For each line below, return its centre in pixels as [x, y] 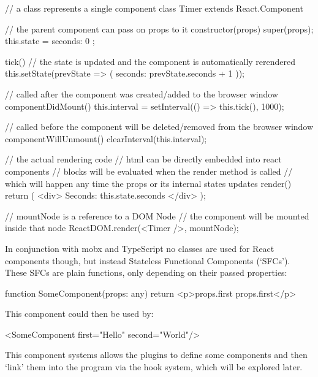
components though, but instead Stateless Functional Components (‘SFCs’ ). [148, 260]
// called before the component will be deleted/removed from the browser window [159, 127]
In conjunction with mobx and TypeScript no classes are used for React [140, 248]
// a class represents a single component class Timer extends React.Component [154, 8]
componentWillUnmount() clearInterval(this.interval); [106, 138]
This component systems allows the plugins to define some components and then [156, 355]
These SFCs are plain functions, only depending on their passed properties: [146, 272]
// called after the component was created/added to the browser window [142, 93]
